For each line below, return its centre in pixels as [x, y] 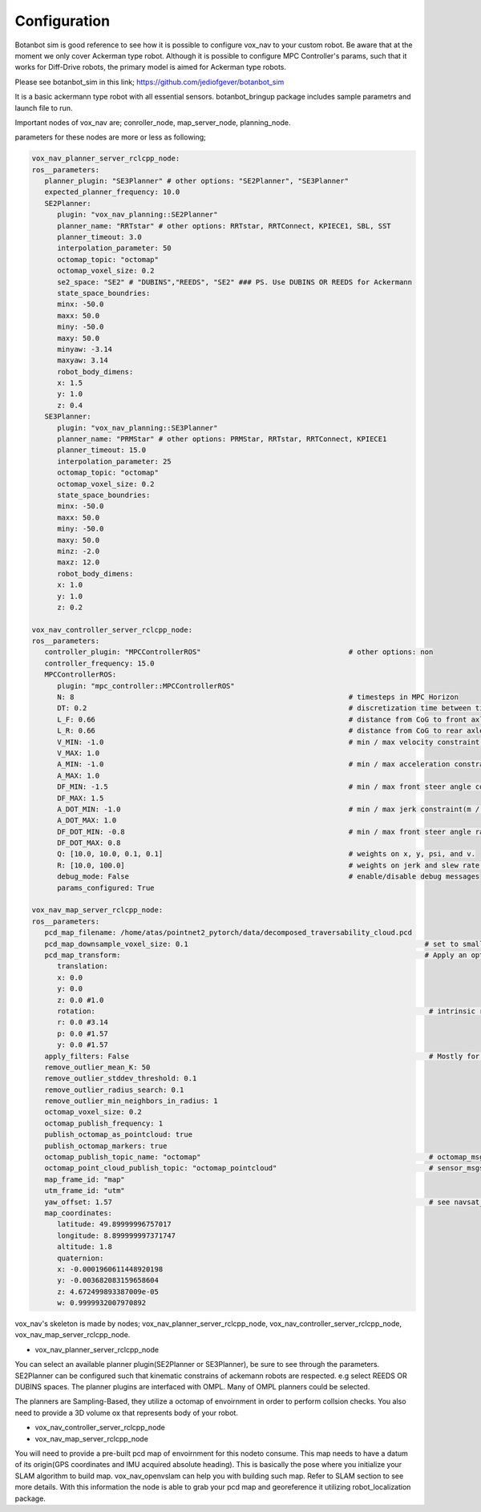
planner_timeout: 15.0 [102, 450]
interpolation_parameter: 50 [114, 248]
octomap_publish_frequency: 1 [104, 1123]
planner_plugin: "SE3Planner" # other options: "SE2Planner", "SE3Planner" [196, 181]
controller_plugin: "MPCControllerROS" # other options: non [239, 652]
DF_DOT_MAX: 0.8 [89, 843]
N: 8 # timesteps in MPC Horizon [258, 697]
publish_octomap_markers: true [106, 1146]
